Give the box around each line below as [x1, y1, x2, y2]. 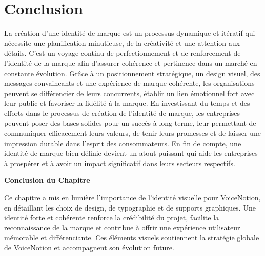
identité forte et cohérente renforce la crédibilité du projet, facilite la [4, 212, 219, 223]
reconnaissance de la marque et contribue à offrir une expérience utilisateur [4, 222, 240, 232]
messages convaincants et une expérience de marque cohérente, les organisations [4, 78, 255, 88]
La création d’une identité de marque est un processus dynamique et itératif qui [4, 28, 255, 38]
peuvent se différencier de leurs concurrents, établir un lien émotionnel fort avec [4, 87, 255, 98]
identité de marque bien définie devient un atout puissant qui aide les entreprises [4, 148, 258, 158]
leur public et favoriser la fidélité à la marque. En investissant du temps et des [4, 98, 250, 108]
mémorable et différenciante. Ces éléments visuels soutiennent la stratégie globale [4, 232, 259, 243]
